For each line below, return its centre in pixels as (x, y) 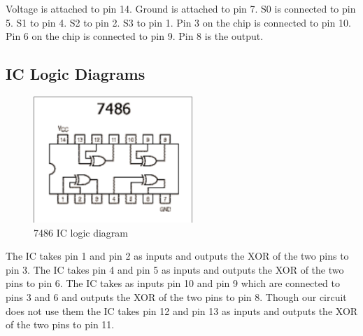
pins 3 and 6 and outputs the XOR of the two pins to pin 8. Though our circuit (176, 296)
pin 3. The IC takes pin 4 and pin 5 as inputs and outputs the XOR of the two (175, 269)
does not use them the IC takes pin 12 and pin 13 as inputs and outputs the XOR (182, 310)
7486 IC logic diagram (81, 232)
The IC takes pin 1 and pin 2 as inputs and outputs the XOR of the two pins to (177, 256)
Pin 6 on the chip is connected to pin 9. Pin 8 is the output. (135, 36)
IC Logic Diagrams (76, 74)
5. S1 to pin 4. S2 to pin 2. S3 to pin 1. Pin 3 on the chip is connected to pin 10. (178, 22)
